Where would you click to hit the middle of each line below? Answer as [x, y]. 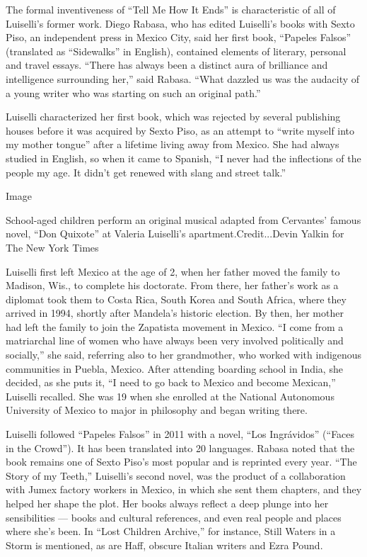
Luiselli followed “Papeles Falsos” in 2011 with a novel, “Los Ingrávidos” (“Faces [180, 434]
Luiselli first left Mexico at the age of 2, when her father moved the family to [173, 271]
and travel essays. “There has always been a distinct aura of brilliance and [167, 65]
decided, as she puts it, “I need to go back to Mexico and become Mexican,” [171, 382]
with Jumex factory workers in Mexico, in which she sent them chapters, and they [184, 489]
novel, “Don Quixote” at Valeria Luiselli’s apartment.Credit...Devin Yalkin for [175, 234]
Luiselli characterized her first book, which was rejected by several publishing [173, 117]
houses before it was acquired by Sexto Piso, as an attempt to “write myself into [180, 130]
